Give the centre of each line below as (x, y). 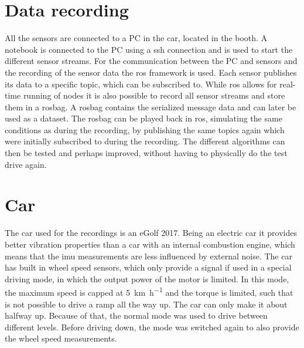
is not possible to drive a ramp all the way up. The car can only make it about (146, 304)
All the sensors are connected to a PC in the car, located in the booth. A (136, 38)
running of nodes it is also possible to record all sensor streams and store (154, 95)
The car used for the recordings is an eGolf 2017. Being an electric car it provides (151, 233)
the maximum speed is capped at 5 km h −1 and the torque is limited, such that (149, 291)
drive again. (26, 164)
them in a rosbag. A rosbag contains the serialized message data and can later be (151, 107)
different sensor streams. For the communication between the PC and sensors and (151, 61)
